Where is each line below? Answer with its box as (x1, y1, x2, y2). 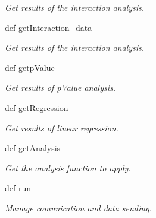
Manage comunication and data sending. (5, 201, 152, 214)
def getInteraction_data (5, 21, 92, 33)
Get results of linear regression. (5, 121, 118, 134)
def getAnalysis (5, 142, 61, 154)
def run (5, 182, 32, 194)
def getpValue (5, 61, 55, 73)
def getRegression (5, 101, 68, 113)
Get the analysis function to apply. (5, 161, 131, 174)
